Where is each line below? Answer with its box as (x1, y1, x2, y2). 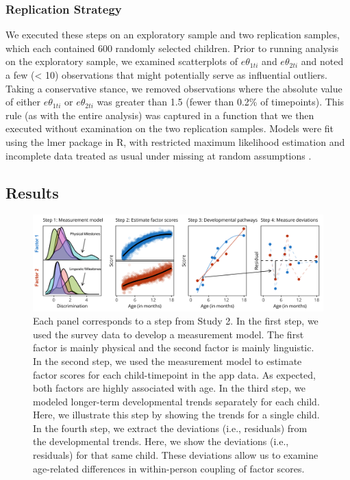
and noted (301, 54, 344, 68)
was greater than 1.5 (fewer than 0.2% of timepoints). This (97, 94, 345, 109)
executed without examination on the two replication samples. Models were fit (5, 121, 334, 136)
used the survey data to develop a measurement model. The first (33, 327, 304, 341)
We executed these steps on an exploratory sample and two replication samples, (5, 27, 340, 42)
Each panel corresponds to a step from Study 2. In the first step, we (33, 314, 318, 328)
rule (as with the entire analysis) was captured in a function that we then (5, 108, 314, 122)
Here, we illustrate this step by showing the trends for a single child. (33, 407, 320, 422)
